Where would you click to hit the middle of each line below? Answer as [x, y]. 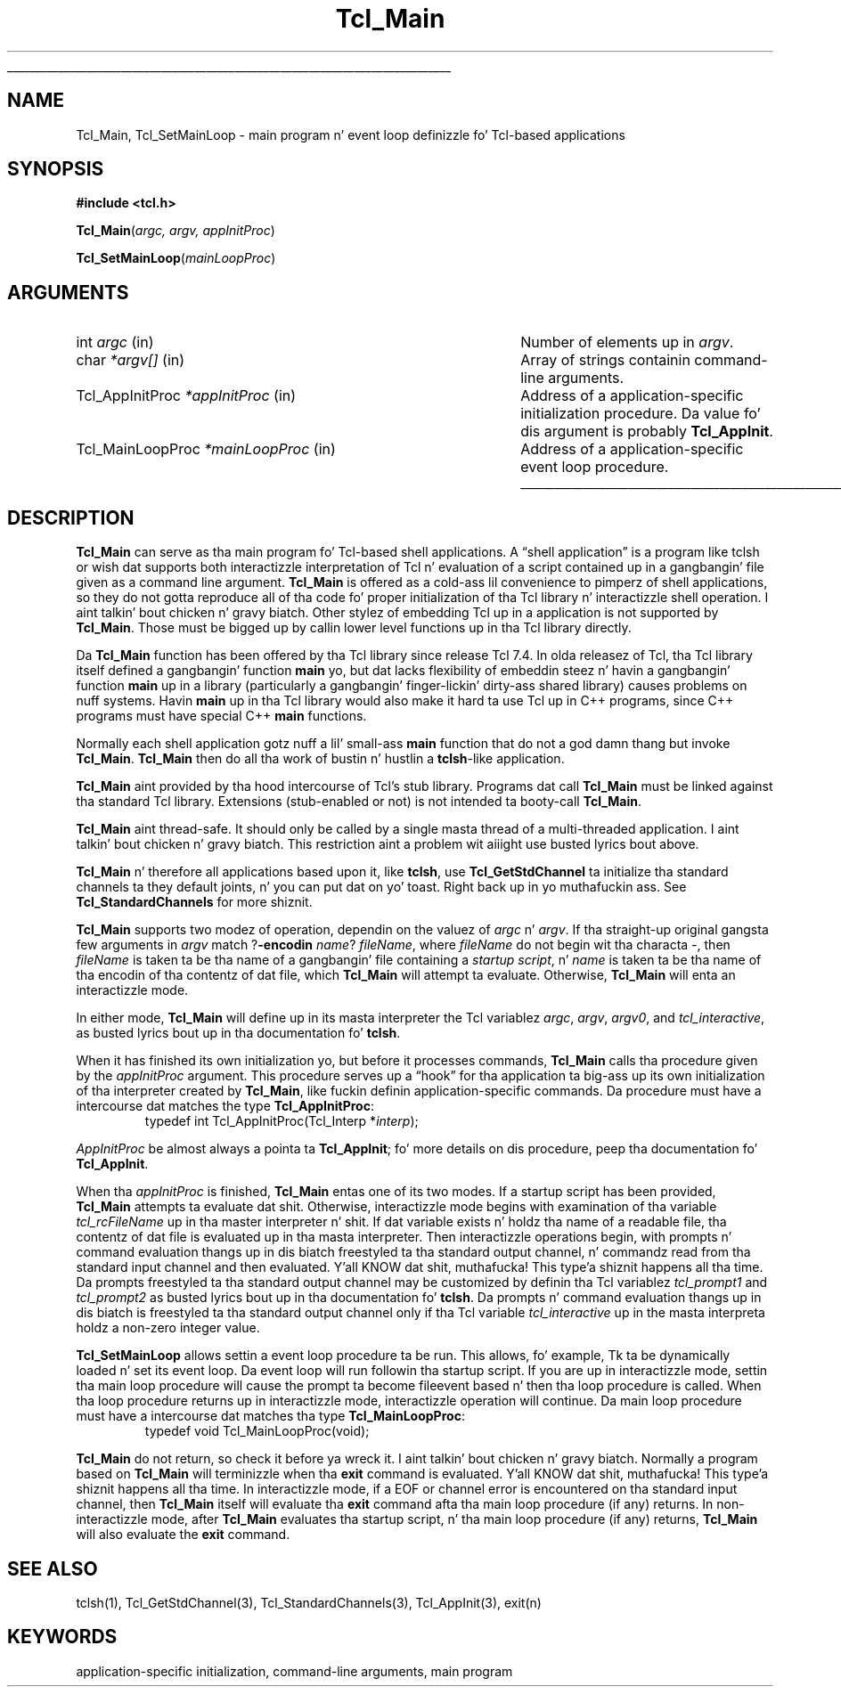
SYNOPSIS [56, 169]
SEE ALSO [53, 1568]
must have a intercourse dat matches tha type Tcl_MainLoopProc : [270, 1416]
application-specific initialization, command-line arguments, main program [294, 1671]
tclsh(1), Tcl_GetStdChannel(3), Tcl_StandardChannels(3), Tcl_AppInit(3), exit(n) [309, 1602]
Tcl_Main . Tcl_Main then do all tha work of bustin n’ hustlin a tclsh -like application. [320, 759]
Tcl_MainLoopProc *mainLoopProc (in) [206, 449]
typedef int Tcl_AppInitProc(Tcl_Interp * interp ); [282, 1121]
